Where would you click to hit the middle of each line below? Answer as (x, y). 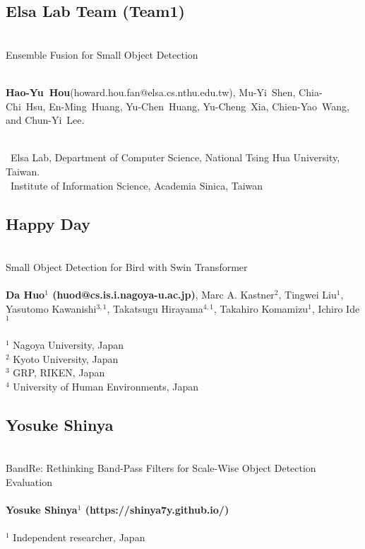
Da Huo (25, 295)
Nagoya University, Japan (68, 344)
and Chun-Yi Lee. (45, 120)
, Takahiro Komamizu (261, 308)
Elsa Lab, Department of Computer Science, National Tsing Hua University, (175, 157)
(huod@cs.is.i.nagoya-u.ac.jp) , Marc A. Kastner (163, 295)
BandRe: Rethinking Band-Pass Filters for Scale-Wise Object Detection (161, 468)
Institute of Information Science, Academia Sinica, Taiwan (137, 185)
